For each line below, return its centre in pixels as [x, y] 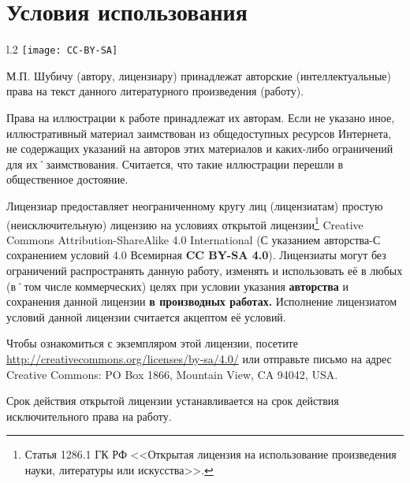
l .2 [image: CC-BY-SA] [62, 49]
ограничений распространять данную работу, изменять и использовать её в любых [205, 270]
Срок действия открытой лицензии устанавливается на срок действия [173, 401]
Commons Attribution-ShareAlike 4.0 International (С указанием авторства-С [194, 239]
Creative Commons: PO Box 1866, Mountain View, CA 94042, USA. [172, 374]
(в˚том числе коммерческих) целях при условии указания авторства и [178, 286]
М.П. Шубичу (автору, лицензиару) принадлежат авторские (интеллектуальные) [199, 75]
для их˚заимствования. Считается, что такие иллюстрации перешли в [175, 163]
